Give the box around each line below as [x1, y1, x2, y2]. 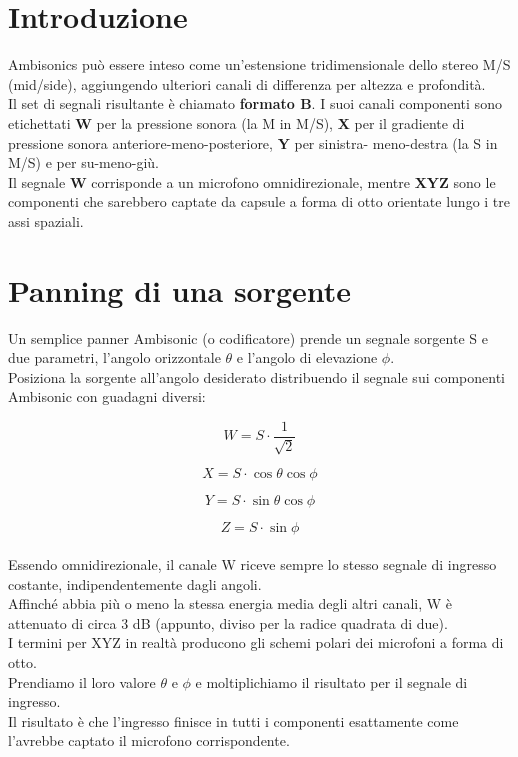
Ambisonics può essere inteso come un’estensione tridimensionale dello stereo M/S [8, 54, 511, 75]
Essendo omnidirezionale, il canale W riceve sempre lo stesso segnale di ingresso [8, 554, 497, 575]
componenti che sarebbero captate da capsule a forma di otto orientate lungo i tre [8, 191, 510, 212]
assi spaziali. [8, 210, 84, 231]
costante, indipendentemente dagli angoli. [8, 573, 262, 594]
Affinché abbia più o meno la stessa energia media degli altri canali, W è [8, 593, 452, 614]
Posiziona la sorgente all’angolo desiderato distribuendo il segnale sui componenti [8, 366, 506, 387]
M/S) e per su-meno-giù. [8, 152, 160, 173]
